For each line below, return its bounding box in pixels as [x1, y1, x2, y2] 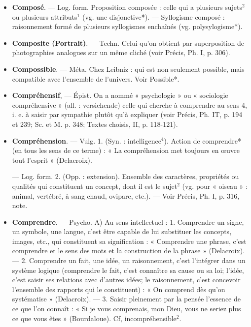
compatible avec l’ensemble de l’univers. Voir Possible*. [12, 73, 179, 84]
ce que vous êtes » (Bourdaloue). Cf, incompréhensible [12, 313, 177, 323]
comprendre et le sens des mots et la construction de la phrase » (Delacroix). [12, 245, 245, 256]
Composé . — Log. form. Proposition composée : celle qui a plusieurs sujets [12, 2, 242, 12]
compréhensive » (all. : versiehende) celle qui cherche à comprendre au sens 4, [12, 99, 247, 110]
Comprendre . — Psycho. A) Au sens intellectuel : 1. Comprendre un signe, [12, 216, 244, 227]
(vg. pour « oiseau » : [182, 180, 248, 191]
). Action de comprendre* [164, 135, 241, 146]
